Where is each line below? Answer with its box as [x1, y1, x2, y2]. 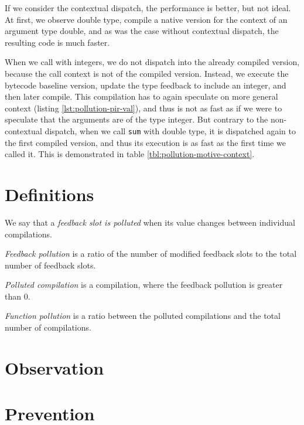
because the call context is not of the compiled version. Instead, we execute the [5, 67, 289, 79]
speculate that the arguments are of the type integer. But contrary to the [5, 113, 268, 125]
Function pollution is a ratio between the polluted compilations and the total [5, 310, 281, 322]
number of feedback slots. [5, 259, 96, 271]
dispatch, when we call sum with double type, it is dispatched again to [45, 124, 296, 137]
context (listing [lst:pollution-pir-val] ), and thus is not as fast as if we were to [5, 101, 282, 114]
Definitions [5, 182, 94, 206]
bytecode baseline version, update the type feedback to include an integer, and [5, 79, 286, 91]
